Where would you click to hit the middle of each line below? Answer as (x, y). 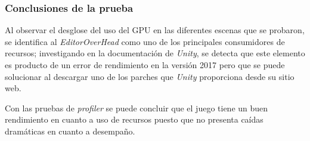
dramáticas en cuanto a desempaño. (70, 131)
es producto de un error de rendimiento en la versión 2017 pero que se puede (145, 65)
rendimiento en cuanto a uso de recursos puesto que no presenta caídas (134, 119)
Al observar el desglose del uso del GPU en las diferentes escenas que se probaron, (155, 30)
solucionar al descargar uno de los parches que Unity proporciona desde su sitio (150, 76)
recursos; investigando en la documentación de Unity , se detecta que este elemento (155, 53)
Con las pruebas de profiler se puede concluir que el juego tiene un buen (137, 108)
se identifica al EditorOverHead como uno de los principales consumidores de (145, 41)
